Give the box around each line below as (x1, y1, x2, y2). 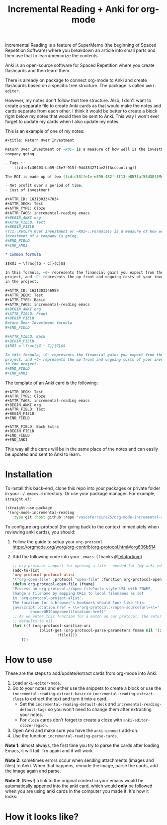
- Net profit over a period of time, (5, 183, 83, 188)
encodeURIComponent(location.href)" (30, 610, 106, 615)
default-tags (19, 708, 47, 713)
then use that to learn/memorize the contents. (5, 53, 99, 59)
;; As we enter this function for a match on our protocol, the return (12, 614, 164, 619)
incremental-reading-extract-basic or (12, 691, 92, 697)
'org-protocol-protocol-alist (12, 572, 76, 578)
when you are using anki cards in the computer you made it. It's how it (5, 788, 149, 794)
